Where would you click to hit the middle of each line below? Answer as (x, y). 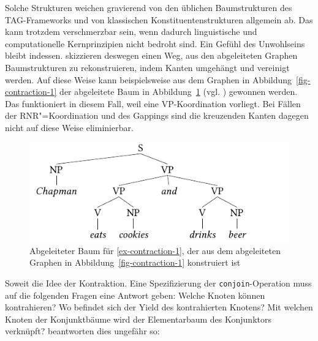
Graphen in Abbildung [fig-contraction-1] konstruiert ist (135, 262)
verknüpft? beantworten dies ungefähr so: (82, 331)
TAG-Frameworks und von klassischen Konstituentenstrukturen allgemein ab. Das (159, 19)
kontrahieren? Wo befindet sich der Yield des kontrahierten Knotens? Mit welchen (159, 307)
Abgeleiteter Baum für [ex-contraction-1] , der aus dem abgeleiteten (155, 250)
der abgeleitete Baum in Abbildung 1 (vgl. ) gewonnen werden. (179, 92)
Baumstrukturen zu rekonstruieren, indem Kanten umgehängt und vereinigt (147, 67)
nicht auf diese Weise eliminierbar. (69, 127)
